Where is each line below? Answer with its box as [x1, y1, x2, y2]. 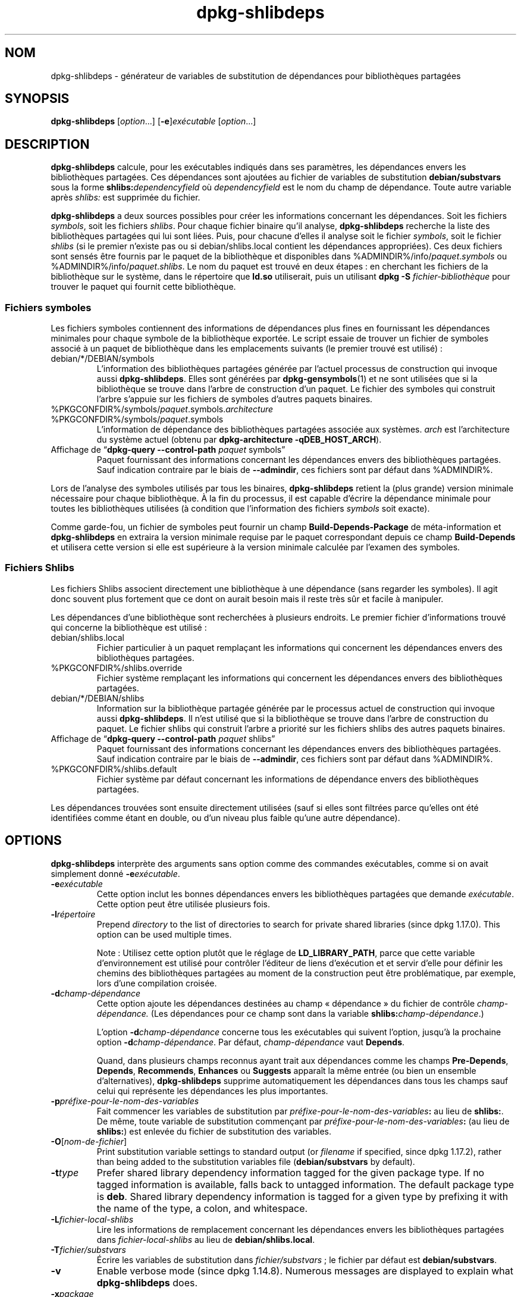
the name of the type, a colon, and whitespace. [96, 1202, 308, 1214]
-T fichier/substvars [51, 1244, 126, 1255]
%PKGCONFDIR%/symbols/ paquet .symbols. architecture [51, 404, 274, 415]
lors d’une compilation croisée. [96, 978, 217, 988]
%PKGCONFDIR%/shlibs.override [51, 662, 183, 673]
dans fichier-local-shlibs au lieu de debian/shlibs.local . [96, 1234, 315, 1245]
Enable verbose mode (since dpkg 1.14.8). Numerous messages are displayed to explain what [96, 1264, 514, 1277]
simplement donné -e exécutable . [51, 868, 180, 879]
